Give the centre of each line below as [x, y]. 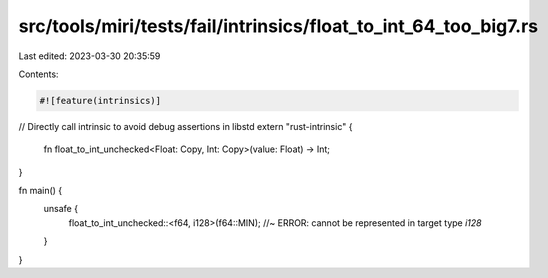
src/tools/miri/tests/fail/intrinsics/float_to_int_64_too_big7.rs [278, 26]
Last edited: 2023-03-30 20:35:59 [89, 56]
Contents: [38, 74]
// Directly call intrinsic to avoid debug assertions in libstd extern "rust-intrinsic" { [185, 126]
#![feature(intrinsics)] [100, 100]
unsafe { [61, 209]
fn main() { [40, 191]
